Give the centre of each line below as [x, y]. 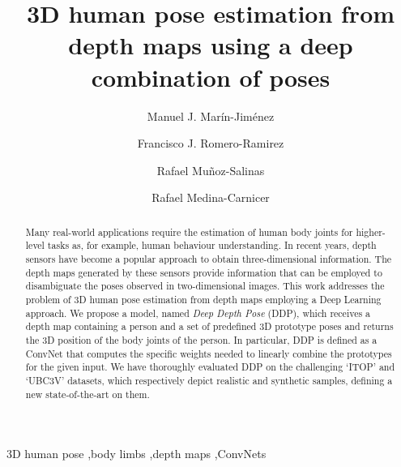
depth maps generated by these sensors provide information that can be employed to [204, 272]
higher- [371, 231]
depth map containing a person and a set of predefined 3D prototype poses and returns [209, 326]
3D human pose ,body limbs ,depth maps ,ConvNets [137, 454]
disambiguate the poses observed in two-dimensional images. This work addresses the [205, 286]
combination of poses [211, 77]
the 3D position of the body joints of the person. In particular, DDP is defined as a [201, 339]
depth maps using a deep [211, 45]
